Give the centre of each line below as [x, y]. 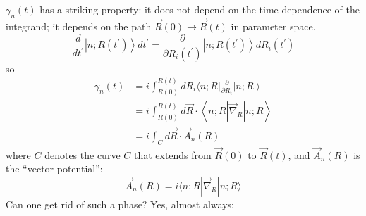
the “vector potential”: [54, 169]
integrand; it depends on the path [79, 26]
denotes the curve [83, 154]
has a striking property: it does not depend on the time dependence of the [200, 9]
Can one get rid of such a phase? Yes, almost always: [120, 204]
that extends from [172, 154]
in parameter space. [273, 26]
